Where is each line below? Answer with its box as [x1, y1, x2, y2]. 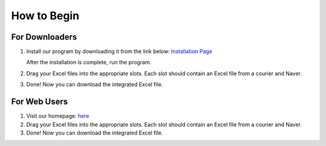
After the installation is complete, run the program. [26, 59, 152, 66]
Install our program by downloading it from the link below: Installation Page [26, 48, 213, 55]
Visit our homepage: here [26, 112, 90, 120]
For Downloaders [11, 32, 77, 42]
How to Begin [11, 9, 80, 22]
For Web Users [11, 97, 68, 107]
